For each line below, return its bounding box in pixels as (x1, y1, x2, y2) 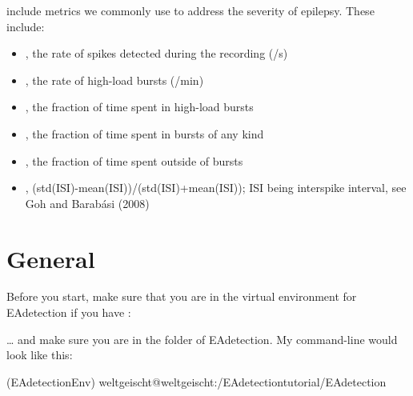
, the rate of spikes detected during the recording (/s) (25, 45, 288, 62)
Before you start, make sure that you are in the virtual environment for (6, 288, 357, 305)
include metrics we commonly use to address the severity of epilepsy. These (6, 2, 375, 18)
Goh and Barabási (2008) (25, 194, 150, 211)
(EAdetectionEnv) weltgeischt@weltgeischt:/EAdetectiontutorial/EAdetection (6, 373, 387, 390)
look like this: (6, 346, 73, 363)
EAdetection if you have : (6, 304, 131, 321)
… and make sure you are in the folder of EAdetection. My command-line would (6, 330, 398, 347)
